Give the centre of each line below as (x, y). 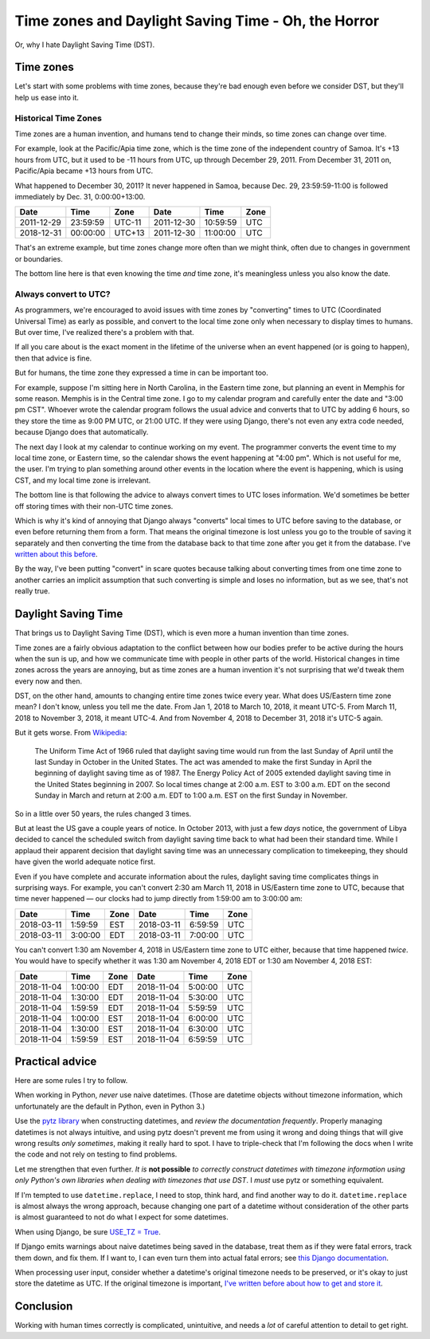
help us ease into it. (47, 97)
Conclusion (44, 1307)
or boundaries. (39, 258)
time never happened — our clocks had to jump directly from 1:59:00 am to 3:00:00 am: (158, 899)
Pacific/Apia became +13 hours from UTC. (84, 171)
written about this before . (56, 554)
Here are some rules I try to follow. (71, 1081)
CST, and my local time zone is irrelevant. (83, 480)
